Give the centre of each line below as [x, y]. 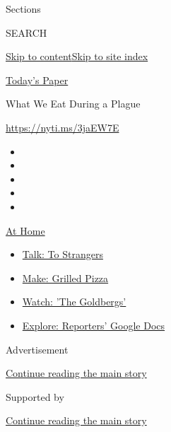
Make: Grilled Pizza [65, 278]
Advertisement [37, 349]
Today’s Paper [37, 80]
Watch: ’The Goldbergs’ [74, 302]
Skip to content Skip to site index [77, 56]
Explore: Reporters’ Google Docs [94, 325]
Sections [23, 8]
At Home [25, 230]
